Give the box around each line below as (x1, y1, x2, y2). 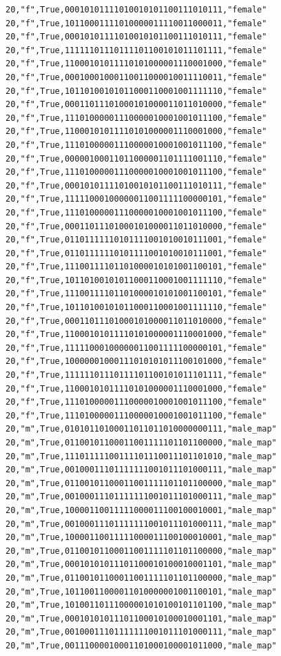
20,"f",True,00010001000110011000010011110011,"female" (6, 72, 267, 82)
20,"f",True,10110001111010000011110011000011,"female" (6, 18, 267, 28)
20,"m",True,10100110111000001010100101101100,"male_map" (6, 600, 277, 610)
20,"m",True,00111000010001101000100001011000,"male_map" (6, 640, 277, 650)
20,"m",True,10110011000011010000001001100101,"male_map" (6, 586, 277, 597)
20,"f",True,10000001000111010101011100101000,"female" (6, 356, 267, 367)
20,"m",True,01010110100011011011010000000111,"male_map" (6, 424, 277, 434)
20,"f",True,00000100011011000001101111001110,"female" (6, 153, 267, 164)
